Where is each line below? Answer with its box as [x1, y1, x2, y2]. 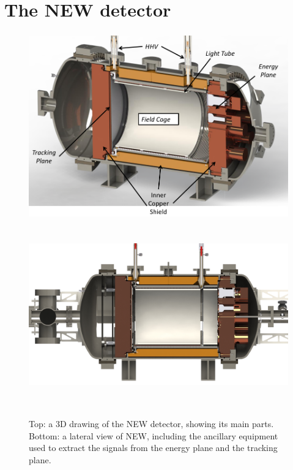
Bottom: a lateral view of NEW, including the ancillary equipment [29, 429, 278, 442]
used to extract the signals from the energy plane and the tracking [29, 441, 278, 454]
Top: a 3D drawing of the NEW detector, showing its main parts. [29, 417, 274, 430]
